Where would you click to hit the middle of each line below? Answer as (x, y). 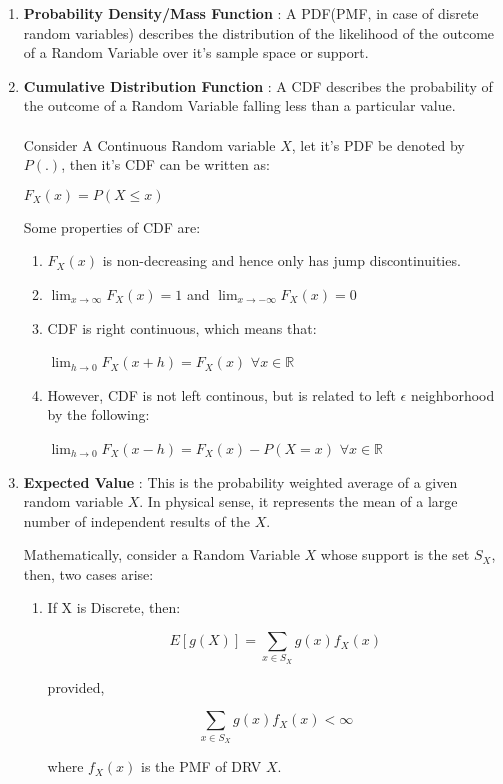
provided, (76, 686)
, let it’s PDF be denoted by (378, 144)
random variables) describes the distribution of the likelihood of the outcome (259, 32)
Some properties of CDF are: (112, 226)
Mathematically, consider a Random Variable (161, 554)
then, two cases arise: (88, 573)
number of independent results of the (136, 520)
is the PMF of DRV (201, 766)
